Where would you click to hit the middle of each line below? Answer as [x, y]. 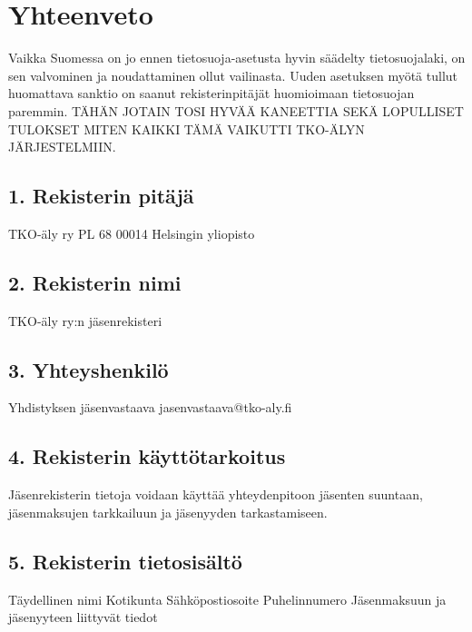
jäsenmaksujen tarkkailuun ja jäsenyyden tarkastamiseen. [168, 512]
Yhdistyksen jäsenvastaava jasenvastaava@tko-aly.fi [150, 407]
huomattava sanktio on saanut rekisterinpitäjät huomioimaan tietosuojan [211, 93]
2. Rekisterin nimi [95, 282]
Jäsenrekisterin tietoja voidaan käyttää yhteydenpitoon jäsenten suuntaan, [216, 494]
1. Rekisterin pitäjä [101, 196]
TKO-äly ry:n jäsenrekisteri [85, 320]
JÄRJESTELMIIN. [62, 147]
